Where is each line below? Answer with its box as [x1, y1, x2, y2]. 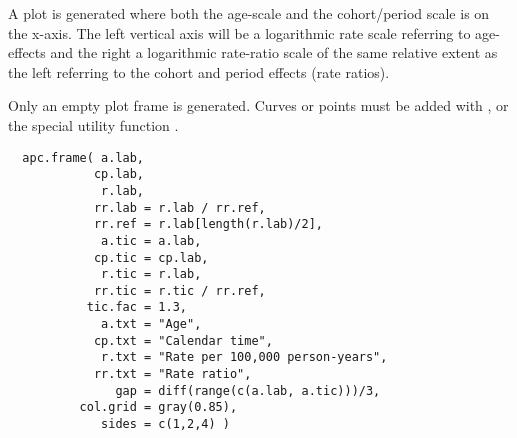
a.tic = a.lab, [101, 233, 202, 248]
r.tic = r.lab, [101, 267, 202, 282]
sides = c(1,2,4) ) [101, 417, 230, 432]
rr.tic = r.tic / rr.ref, [93, 283, 266, 298]
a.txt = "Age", [101, 317, 202, 332]
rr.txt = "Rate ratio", [93, 367, 252, 382]
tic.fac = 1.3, [86, 300, 187, 315]
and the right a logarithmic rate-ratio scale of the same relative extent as [50, 42, 498, 63]
